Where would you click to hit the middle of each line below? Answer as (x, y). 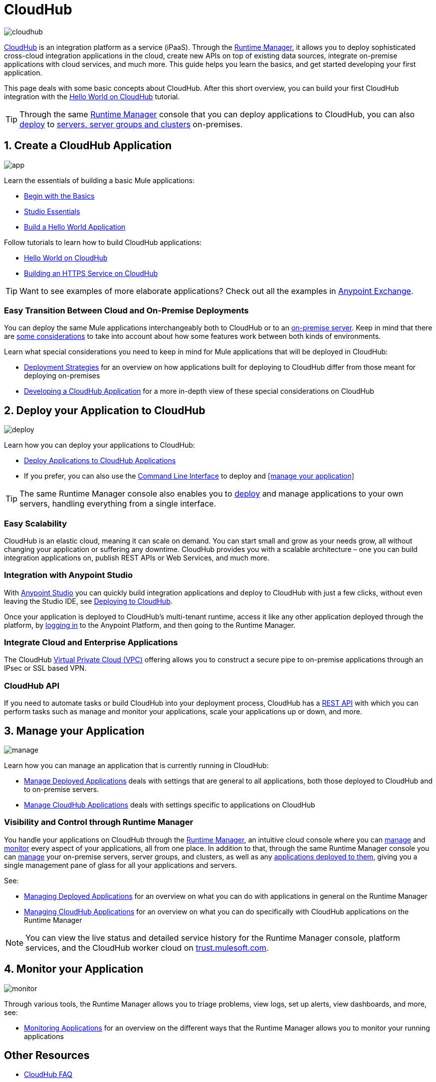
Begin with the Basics (59, 196)
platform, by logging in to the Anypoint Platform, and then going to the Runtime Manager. (150, 625)
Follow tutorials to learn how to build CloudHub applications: (103, 242)
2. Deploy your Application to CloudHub (105, 410)
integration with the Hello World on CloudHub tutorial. (92, 96)
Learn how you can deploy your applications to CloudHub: (100, 445)
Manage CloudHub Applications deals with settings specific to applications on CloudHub (170, 805)
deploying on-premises (62, 376)
